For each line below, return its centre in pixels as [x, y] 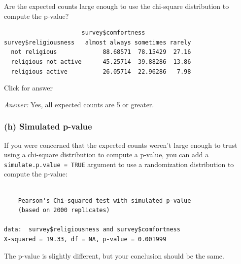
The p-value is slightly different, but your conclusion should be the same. [114, 255]
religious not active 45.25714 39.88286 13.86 [101, 62]
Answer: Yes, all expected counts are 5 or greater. [79, 104]
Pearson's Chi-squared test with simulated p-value [104, 200]
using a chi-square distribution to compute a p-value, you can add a [106, 154]
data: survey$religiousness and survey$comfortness [92, 230]
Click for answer [28, 88]
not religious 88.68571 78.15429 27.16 [101, 52]
